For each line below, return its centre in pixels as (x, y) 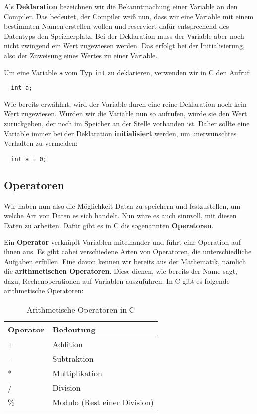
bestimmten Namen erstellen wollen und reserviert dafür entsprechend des (117, 26)
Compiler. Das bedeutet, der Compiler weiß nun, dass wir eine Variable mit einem (129, 16)
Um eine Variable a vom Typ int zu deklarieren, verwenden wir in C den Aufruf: (128, 72)
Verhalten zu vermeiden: (41, 143)
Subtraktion (73, 359)
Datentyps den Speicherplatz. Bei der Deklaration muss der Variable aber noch (124, 36)
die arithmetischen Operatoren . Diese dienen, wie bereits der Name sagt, (121, 271)
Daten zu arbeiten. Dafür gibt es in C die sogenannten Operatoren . (109, 225)
